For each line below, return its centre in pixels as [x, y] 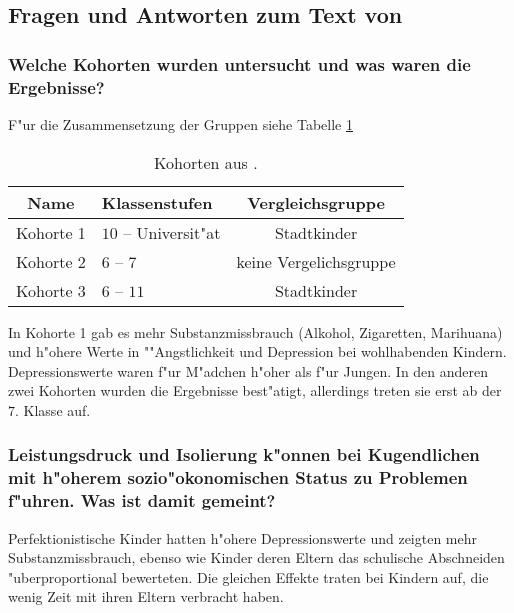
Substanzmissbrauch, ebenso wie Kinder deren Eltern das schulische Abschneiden [256, 557]
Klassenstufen [157, 202]
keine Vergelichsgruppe [316, 261]
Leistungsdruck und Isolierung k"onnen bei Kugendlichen [244, 454]
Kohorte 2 [51, 261]
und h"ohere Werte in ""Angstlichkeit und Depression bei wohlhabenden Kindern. [257, 351]
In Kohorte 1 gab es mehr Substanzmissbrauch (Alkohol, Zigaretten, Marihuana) [255, 331]
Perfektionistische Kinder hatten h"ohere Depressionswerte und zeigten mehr [243, 537]
